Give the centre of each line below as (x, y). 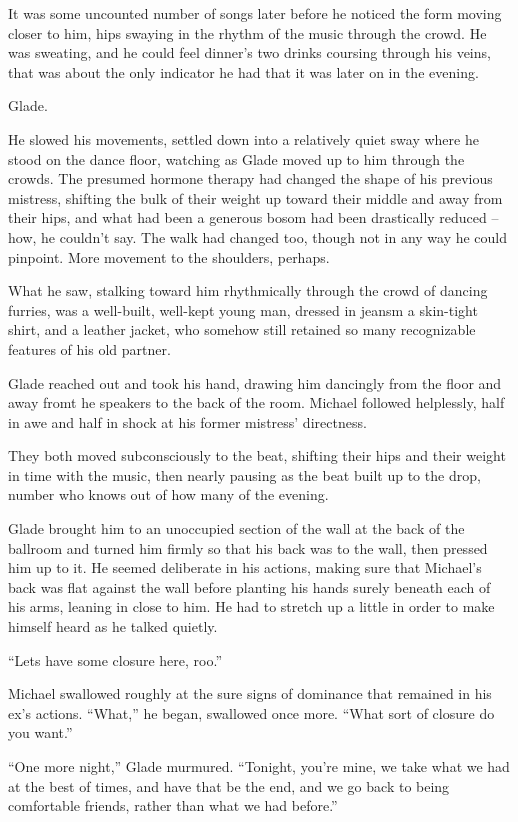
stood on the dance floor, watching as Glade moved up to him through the (236, 158)
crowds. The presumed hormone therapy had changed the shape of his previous (250, 178)
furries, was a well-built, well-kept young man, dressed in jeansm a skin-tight (243, 309)
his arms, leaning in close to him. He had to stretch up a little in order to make (251, 606)
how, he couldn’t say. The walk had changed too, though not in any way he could (258, 236)
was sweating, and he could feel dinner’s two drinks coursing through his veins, (249, 52)
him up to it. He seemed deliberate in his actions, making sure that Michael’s (245, 567)
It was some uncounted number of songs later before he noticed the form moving (255, 13)
